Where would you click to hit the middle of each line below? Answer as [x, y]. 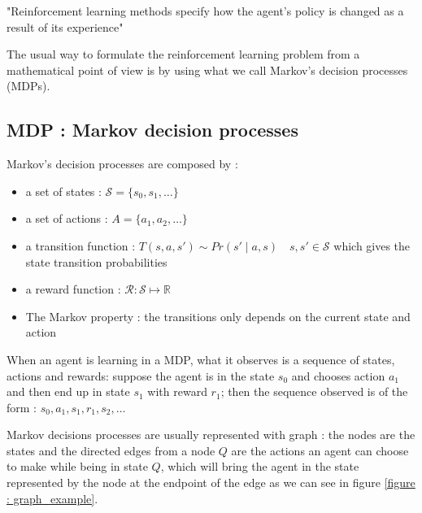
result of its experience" [65, 26]
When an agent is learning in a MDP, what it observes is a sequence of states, [201, 359]
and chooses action [338, 375]
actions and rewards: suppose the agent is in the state [141, 375]
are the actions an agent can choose [320, 450]
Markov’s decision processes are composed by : [122, 164]
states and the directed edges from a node [111, 450]
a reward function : [73, 289]
